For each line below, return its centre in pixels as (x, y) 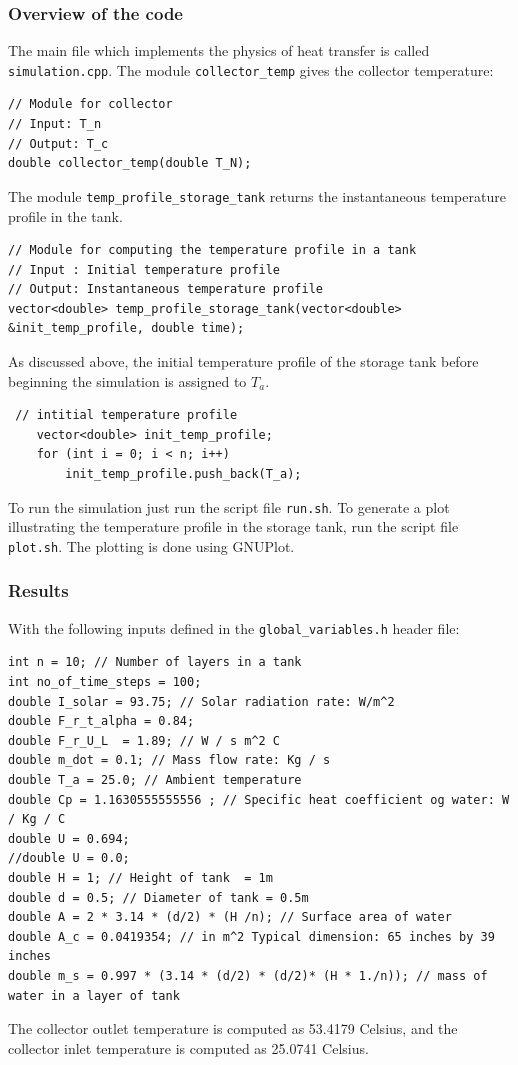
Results (38, 590)
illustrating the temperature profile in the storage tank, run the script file (233, 526)
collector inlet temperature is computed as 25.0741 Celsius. (188, 1047)
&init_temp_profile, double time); (126, 328)
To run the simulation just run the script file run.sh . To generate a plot (229, 506)
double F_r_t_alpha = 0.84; (101, 721)
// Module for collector (90, 104)
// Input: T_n (55, 124)
